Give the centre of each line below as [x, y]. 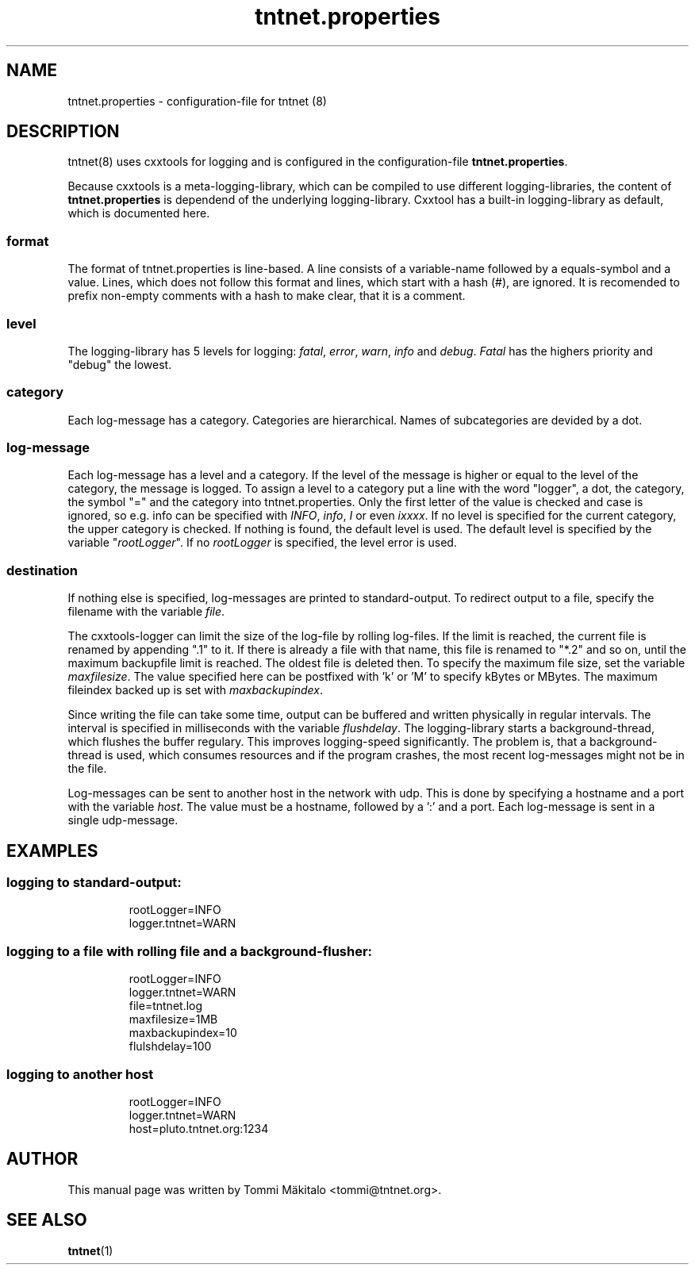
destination [42, 570]
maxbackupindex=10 [183, 1033]
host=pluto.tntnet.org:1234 [199, 1128]
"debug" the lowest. [120, 364]
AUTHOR [42, 1159]
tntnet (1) [90, 1250]
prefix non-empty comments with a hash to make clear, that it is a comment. [267, 296]
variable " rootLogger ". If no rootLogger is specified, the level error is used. [262, 543]
